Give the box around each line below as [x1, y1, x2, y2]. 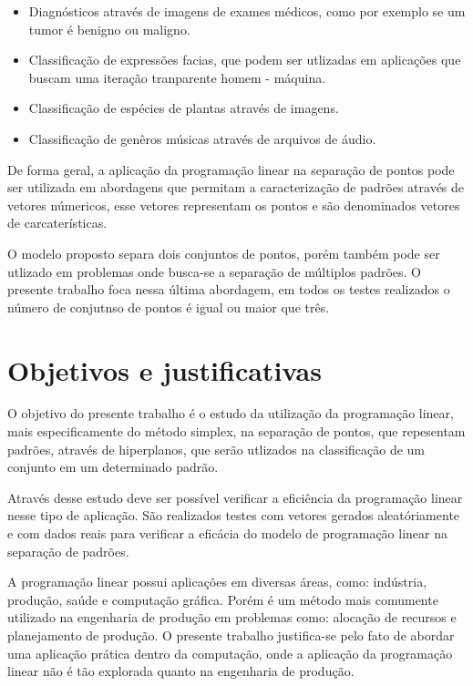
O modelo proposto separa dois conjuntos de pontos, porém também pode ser [7, 243, 440, 262]
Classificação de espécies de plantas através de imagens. [28, 98, 339, 118]
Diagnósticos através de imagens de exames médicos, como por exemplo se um [28, 2, 466, 20]
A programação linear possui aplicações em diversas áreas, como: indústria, [7, 572, 427, 591]
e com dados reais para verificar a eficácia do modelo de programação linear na [7, 524, 447, 542]
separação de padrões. [7, 541, 129, 560]
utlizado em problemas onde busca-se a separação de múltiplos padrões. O [7, 261, 421, 281]
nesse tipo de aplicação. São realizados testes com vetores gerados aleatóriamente [7, 506, 460, 525]
